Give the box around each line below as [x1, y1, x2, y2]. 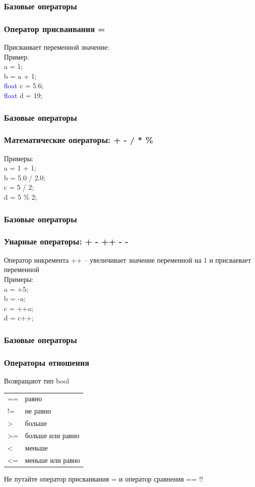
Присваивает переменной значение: [4, 42, 109, 52]
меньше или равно [25, 454, 80, 465]
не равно [25, 406, 51, 416]
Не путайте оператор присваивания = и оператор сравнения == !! [4, 473, 203, 484]
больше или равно [25, 430, 79, 440]
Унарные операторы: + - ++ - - [4, 235, 128, 247]
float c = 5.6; [4, 80, 44, 91]
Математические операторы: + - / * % [4, 134, 153, 146]
